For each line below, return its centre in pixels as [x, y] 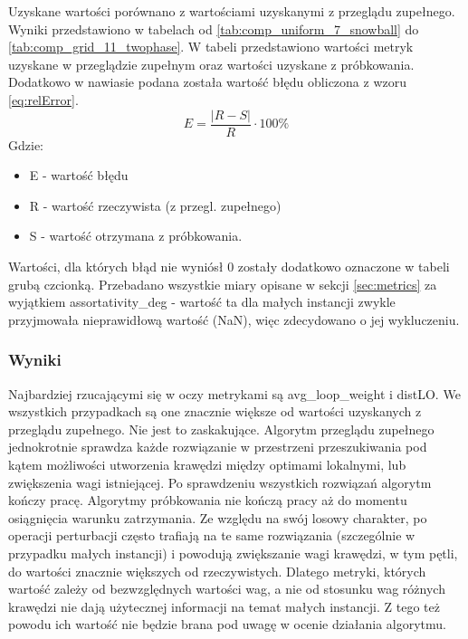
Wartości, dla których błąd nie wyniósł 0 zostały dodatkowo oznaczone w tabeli [229, 266]
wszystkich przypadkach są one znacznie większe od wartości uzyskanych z [215, 411]
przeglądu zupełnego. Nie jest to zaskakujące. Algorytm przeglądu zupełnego [221, 429]
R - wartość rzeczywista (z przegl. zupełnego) [155, 205]
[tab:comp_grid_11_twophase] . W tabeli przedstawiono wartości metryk [211, 47]
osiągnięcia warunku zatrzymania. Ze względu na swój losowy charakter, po [218, 517]
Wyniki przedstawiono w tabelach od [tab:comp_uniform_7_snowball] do [214, 29]
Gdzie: [26, 144]
